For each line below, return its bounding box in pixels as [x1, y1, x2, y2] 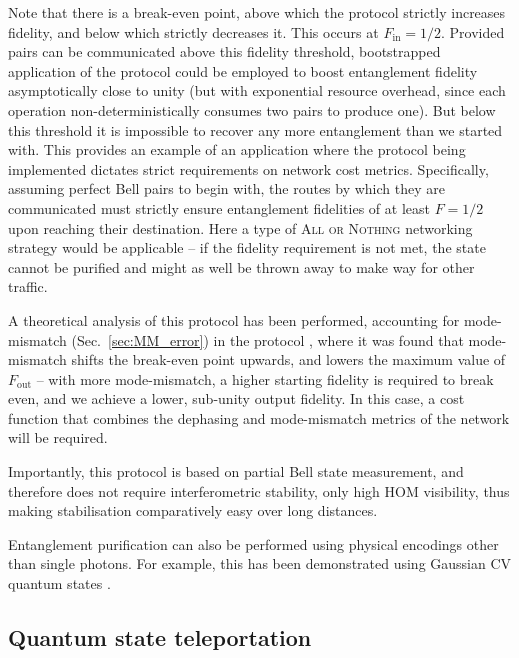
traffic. [8, 276, 48, 297]
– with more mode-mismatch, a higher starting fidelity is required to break [36, 368, 494, 389]
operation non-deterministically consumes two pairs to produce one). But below [8, 99, 496, 120]
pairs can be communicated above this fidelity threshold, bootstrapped [8, 41, 441, 62]
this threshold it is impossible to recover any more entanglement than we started [8, 119, 503, 140]
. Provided [441, 21, 505, 42]
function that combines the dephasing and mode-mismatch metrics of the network [8, 407, 510, 428]
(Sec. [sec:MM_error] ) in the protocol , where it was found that [71, 329, 464, 350]
